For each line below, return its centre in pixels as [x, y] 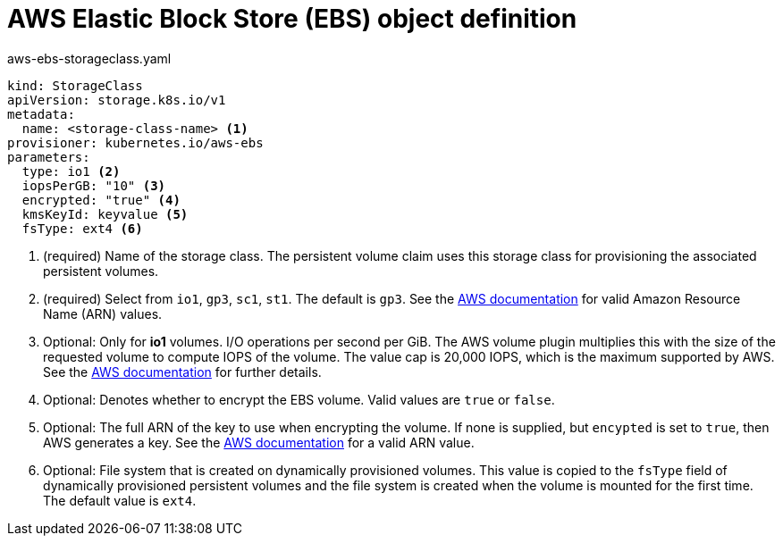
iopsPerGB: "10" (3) [94, 185]
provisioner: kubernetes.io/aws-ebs [135, 142]
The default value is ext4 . [120, 500]
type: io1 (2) [71, 171]
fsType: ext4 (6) [82, 228]
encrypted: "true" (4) [101, 200]
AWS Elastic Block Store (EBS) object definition [292, 19]
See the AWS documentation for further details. [182, 372]
